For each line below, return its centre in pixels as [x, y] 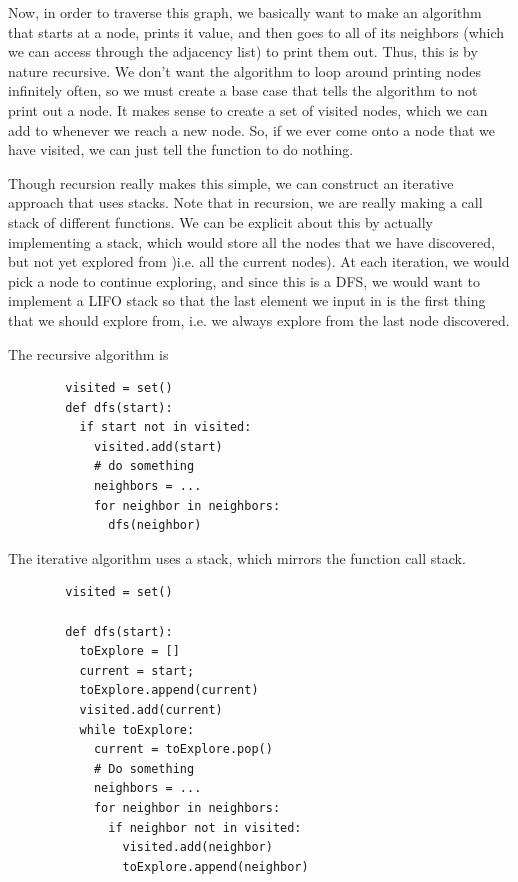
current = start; [137, 670]
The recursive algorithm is [88, 353]
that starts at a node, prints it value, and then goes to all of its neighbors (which [256, 31]
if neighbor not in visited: [205, 827]
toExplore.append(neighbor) [215, 866]
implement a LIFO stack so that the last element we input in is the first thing [247, 300]
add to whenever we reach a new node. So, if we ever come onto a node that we [251, 129]
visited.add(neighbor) [197, 847]
